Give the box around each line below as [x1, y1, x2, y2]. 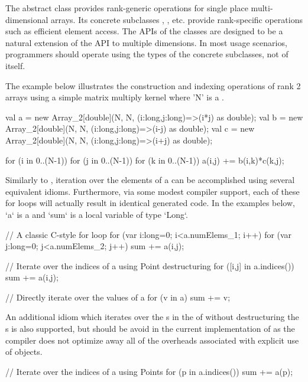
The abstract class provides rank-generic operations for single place [5, 2, 248, 14]
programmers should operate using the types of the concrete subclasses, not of [5, 48, 288, 60]
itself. [5, 59, 25, 71]
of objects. [5, 345, 43, 358]
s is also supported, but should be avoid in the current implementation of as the [5, 322, 295, 335]
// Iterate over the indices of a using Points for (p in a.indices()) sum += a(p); [5, 365, 293, 377]
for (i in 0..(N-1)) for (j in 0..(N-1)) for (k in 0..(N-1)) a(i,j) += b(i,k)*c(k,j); [5, 154, 284, 166]
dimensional [5, 13, 48, 25]
